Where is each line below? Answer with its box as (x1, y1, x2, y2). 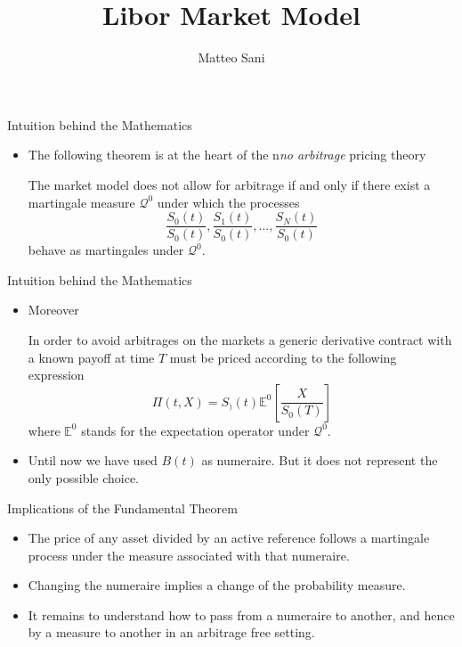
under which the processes (157, 192, 300, 211)
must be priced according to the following (169, 348, 397, 366)
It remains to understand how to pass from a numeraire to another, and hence (28, 605, 455, 624)
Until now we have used (28, 451, 158, 470)
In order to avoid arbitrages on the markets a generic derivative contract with (28, 330, 452, 348)
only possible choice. (28, 468, 140, 487)
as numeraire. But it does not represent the (201, 451, 438, 470)
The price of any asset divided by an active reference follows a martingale (28, 528, 430, 547)
